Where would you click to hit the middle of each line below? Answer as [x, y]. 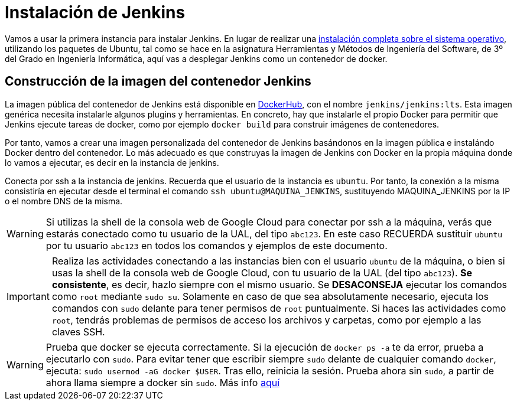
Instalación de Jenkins [95, 12]
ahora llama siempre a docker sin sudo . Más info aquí [163, 382]
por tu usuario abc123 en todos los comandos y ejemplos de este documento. [217, 245]
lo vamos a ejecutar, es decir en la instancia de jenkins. [112, 162]
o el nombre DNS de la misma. [64, 201]
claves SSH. [78, 331]
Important [28, 296]
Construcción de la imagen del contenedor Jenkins [158, 81]
